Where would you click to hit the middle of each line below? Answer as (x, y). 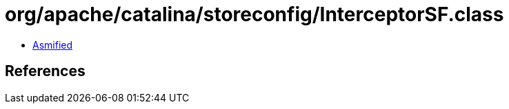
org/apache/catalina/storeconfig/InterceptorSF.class (254, 14)
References (45, 71)
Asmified (53, 45)
